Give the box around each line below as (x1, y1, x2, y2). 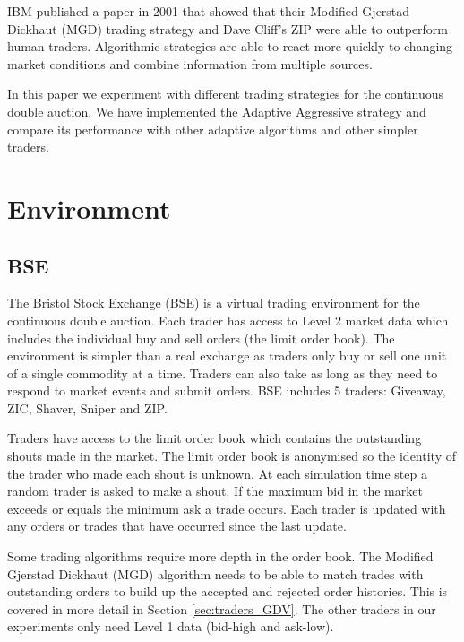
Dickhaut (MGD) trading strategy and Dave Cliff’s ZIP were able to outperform (7, 19, 449, 38)
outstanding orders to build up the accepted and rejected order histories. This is (7, 582, 448, 601)
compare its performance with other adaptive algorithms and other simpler (7, 119, 418, 138)
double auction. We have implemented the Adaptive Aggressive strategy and (7, 101, 426, 120)
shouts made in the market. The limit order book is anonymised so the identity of (7, 447, 456, 465)
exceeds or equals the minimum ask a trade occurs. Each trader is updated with (7, 499, 446, 517)
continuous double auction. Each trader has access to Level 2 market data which (7, 310, 449, 329)
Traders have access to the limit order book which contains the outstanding (7, 429, 422, 447)
